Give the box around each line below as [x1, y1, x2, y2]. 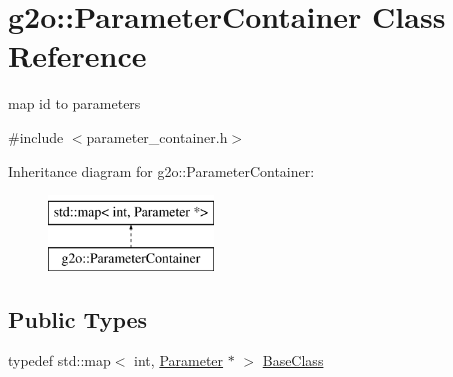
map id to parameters [8, 93, 141, 114]
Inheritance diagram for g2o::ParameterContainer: [8, 160, 315, 181]
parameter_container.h [86, 126, 228, 147]
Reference [8, 35, 147, 76]
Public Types [8, 303, 148, 334]
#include [8, 126, 64, 147]
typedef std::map [8, 350, 111, 371]
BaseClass [262, 350, 324, 371]
